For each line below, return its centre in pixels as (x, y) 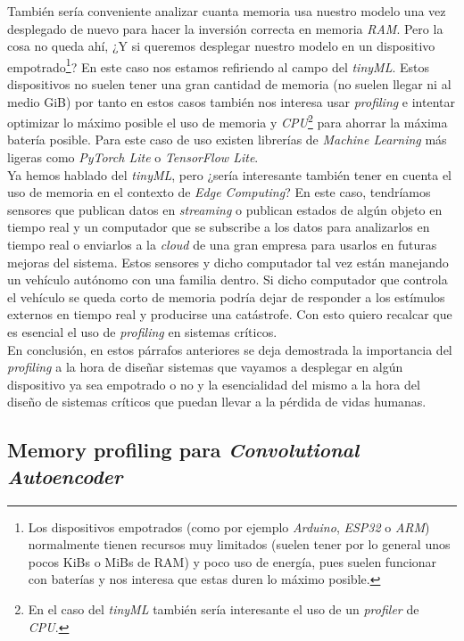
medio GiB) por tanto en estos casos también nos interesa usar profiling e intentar (231, 101)
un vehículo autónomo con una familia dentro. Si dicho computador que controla (228, 279)
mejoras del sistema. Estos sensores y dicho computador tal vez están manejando (228, 262)
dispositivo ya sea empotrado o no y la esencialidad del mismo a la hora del (214, 384)
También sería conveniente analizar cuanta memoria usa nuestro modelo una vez (227, 11)
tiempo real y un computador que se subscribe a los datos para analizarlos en (219, 227)
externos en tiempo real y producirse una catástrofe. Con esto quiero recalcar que (230, 314)
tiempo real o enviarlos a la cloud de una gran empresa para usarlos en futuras (222, 245)
